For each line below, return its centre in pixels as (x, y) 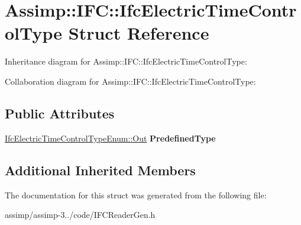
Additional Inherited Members (100, 170)
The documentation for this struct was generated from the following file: (136, 195)
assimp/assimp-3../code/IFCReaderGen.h (80, 215)
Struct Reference (139, 33)
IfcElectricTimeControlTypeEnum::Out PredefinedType (110, 138)
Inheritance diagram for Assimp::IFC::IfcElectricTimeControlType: (126, 61)
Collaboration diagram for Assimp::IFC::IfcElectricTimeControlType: (130, 81)
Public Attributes (60, 113)
